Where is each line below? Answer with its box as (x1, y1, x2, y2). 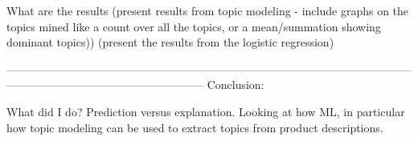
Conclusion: (207, 76, 264, 93)
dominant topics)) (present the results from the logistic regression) (6, 34, 334, 50)
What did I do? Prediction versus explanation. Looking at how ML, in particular (6, 103, 405, 119)
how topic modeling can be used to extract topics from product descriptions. (6, 119, 383, 135)
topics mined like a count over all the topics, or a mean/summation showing (6, 18, 381, 34)
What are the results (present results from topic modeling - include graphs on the (6, 2, 409, 18)
